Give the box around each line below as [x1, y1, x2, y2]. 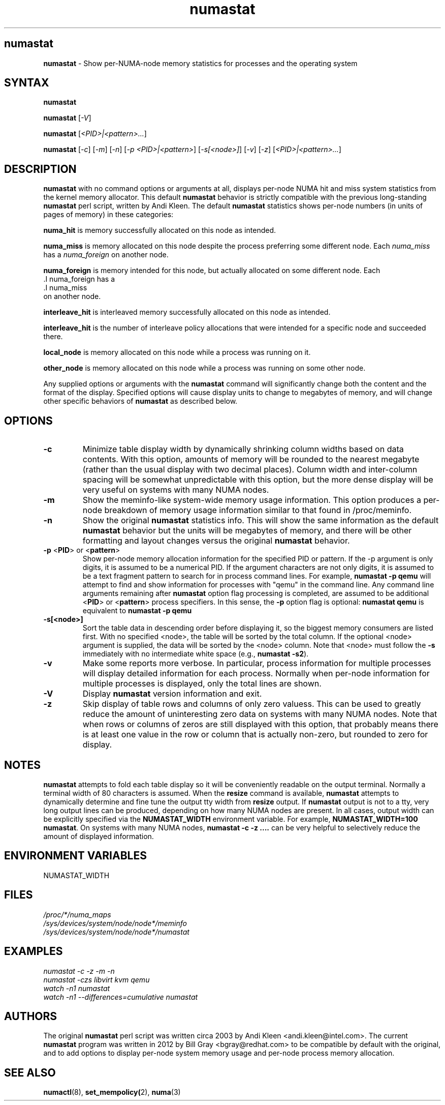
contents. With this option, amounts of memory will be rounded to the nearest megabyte [82, 454, 420, 465]
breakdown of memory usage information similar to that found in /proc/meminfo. [104, 505, 412, 516]
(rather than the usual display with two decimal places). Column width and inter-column [82, 464, 418, 475]
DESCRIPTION [4, 162, 77, 175]
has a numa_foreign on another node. [43, 250, 169, 259]
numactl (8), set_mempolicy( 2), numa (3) [43, 1088, 181, 1097]
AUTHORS [4, 1009, 57, 1023]
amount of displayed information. [43, 831, 154, 841]
